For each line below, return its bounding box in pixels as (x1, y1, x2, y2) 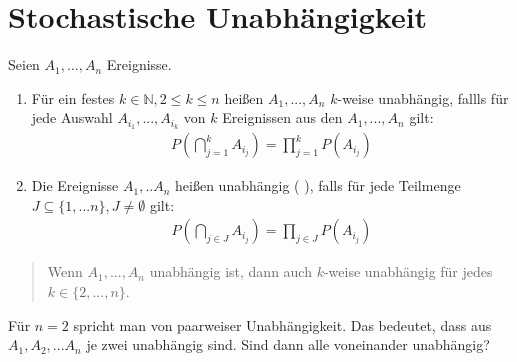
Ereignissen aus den (222, 107, 343, 128)
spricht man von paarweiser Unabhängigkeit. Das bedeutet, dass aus (73, 314, 492, 335)
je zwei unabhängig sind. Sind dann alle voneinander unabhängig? (86, 334, 490, 355)
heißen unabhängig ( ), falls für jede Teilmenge (175, 175, 461, 196)
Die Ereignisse (31, 175, 119, 196)
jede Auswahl (31, 107, 113, 128)
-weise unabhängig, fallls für (337, 87, 509, 108)
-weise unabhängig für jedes (323, 261, 493, 282)
